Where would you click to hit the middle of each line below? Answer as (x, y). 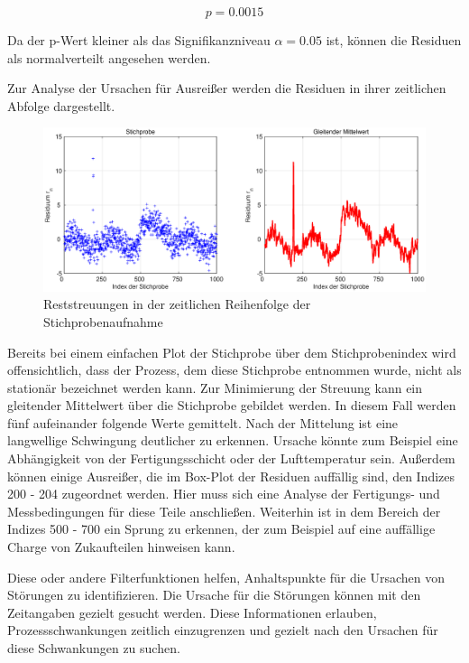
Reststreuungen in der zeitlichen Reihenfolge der (177, 304)
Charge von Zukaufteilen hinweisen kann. (121, 547)
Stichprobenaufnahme (103, 321)
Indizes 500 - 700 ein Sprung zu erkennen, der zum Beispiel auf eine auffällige (221, 529)
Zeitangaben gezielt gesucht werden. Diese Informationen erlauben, (192, 612)
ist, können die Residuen (394, 40)
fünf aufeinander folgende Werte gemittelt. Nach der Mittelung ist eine (203, 422)
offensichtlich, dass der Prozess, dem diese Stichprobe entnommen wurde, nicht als (234, 370)
